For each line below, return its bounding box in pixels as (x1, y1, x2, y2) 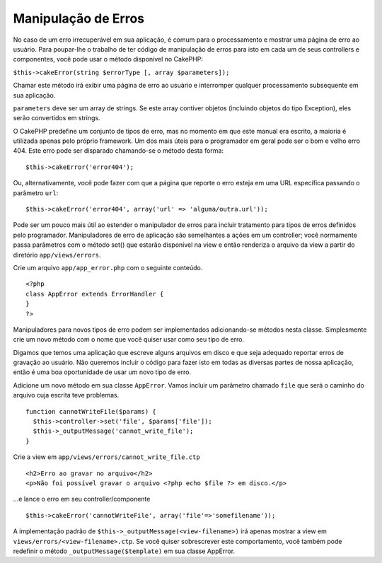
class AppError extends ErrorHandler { (25, 290, 164, 298)
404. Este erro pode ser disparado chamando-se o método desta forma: (13, 146, 224, 155)
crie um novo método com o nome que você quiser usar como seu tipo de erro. (13, 335, 245, 344)
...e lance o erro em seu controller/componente (13, 495, 151, 504)
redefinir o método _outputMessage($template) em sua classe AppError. (13, 547, 236, 555)
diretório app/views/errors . (13, 250, 102, 259)
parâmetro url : (13, 188, 59, 197)
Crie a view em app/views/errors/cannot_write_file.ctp (13, 453, 201, 461)
